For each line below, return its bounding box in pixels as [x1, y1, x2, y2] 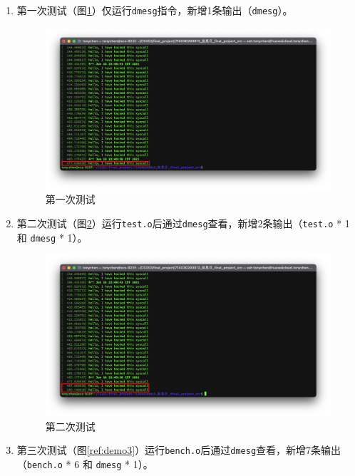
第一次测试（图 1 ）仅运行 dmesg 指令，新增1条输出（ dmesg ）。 [16, 3, 293, 17]
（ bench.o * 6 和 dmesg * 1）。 [16, 457, 153, 472]
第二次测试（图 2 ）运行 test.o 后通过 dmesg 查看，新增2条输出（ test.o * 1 [16, 215, 350, 230]
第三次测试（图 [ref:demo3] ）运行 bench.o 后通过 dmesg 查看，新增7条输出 [16, 443, 341, 457]
